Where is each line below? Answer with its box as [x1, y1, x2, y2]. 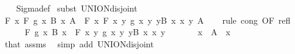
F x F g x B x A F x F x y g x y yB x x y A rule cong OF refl [4, 13, 291, 26]
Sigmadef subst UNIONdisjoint [16, 2, 137, 14]
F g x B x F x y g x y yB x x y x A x [24, 25, 231, 38]
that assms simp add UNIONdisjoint [4, 37, 154, 50]
